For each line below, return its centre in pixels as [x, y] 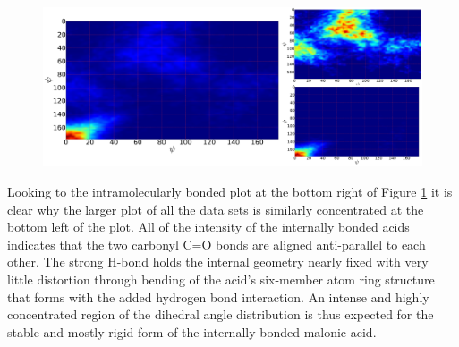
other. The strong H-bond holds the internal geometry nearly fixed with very [218, 262]
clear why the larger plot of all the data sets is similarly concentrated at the [216, 209]
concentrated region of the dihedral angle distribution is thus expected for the [221, 314]
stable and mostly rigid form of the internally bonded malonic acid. [192, 331]
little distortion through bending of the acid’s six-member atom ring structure [221, 279]
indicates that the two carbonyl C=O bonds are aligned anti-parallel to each [217, 244]
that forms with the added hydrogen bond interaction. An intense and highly [218, 296]
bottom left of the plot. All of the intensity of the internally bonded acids [208, 227]
